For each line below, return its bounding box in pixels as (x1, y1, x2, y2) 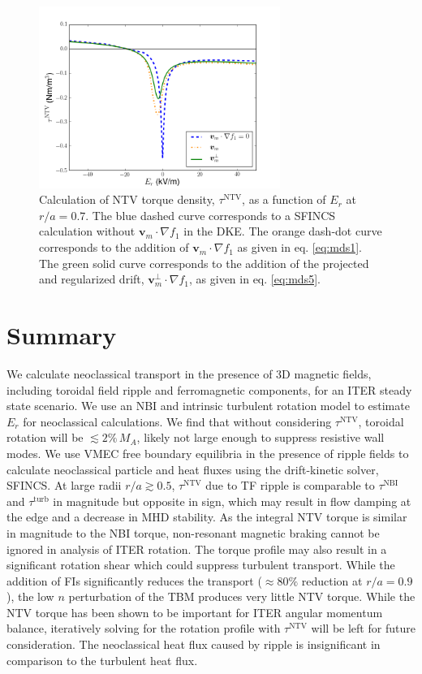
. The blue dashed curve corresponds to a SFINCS (85, 206, 336, 223)
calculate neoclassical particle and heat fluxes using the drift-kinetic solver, (6, 460, 379, 477)
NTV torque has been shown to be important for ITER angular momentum (6, 603, 383, 620)
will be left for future (311, 620, 416, 637)
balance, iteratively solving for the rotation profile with (6, 620, 281, 637)
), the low (6, 588, 54, 605)
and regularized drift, (39, 270, 144, 287)
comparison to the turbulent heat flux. (6, 651, 198, 668)
